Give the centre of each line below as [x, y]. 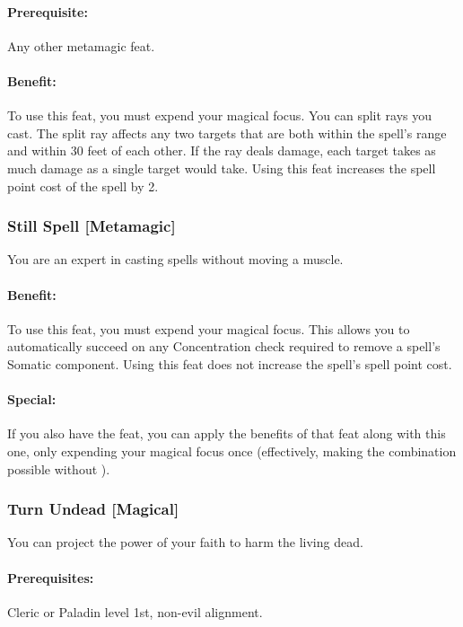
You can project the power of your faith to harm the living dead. [185, 542]
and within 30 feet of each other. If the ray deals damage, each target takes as [222, 150]
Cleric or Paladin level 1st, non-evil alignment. [135, 611]
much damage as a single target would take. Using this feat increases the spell [222, 168]
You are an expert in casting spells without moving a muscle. [175, 259]
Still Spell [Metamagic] [92, 226]
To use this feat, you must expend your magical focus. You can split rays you [220, 115]
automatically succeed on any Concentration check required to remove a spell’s [224, 346]
